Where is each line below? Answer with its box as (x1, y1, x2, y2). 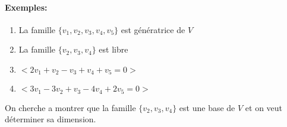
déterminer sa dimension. (5, 113, 96, 125)
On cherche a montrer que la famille (5, 101, 136, 113)
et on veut (245, 101, 283, 113)
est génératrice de (121, 23, 185, 35)
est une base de (179, 101, 235, 113)
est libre (99, 43, 128, 56)
